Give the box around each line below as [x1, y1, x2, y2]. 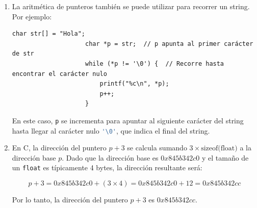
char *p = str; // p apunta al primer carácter [85, 40, 253, 47]
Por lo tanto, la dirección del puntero [12, 194, 128, 205]
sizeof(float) [201, 145, 238, 152]
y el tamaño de [201, 152, 249, 163]
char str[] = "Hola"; [12, 30, 85, 38]
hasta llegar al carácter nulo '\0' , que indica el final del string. [12, 125, 210, 136]
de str [12, 50, 34, 58]
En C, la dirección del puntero [12, 142, 107, 153]
